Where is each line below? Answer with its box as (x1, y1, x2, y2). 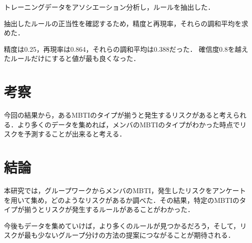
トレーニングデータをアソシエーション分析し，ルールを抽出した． (4, 2, 215, 12)
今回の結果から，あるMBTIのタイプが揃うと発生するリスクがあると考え (4, 110, 233, 120)
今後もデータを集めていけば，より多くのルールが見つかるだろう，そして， (4, 220, 240, 230)
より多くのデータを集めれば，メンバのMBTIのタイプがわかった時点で (17, 119, 240, 129)
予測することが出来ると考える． (24, 129, 126, 139)
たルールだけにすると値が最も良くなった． (4, 53, 140, 63)
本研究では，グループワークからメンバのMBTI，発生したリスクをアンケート (4, 185, 246, 195)
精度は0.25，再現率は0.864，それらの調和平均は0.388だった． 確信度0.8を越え (4, 44, 249, 54)
